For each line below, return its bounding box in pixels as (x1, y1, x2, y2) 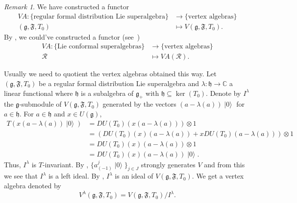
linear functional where (4, 88, 73, 98)
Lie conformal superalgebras (57, 43, 142, 50)
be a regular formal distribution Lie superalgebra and (39, 78, 199, 88)
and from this (204, 159, 245, 169)
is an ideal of (115, 171, 153, 181)
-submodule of (19, 99, 62, 109)
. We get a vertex (192, 171, 244, 181)
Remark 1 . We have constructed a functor (4, 1, 129, 11)
